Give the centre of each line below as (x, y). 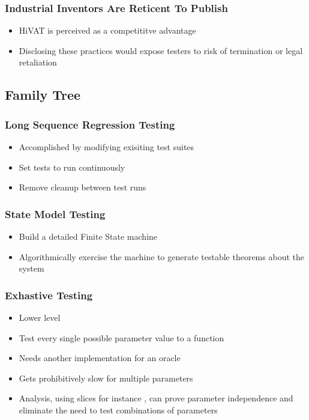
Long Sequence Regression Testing (90, 124)
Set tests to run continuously (72, 167)
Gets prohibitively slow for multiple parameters (106, 378)
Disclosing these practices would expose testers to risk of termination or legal (161, 50)
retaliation (38, 62)
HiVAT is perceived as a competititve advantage (107, 30)
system (31, 268)
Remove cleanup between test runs (82, 187)
